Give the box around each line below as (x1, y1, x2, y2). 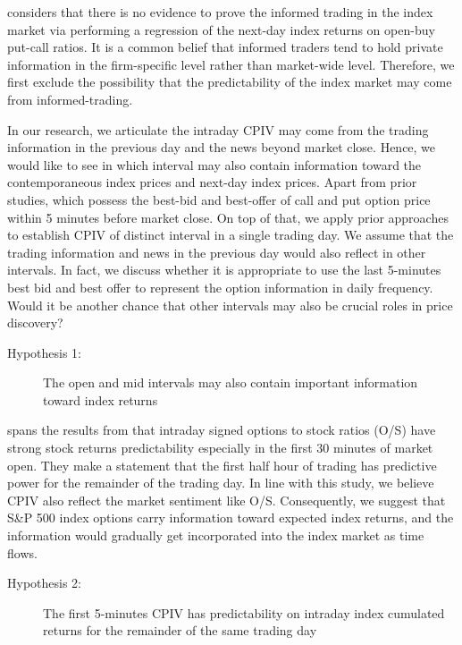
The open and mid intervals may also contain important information (43, 373, 418, 392)
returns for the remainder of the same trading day (43, 621, 317, 640)
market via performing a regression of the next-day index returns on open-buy (7, 20, 435, 38)
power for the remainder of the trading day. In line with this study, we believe (7, 473, 434, 492)
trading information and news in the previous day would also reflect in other (7, 242, 426, 261)
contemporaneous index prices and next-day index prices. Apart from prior (7, 173, 417, 191)
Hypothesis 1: (7, 343, 81, 361)
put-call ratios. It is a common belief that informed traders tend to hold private (7, 38, 443, 56)
